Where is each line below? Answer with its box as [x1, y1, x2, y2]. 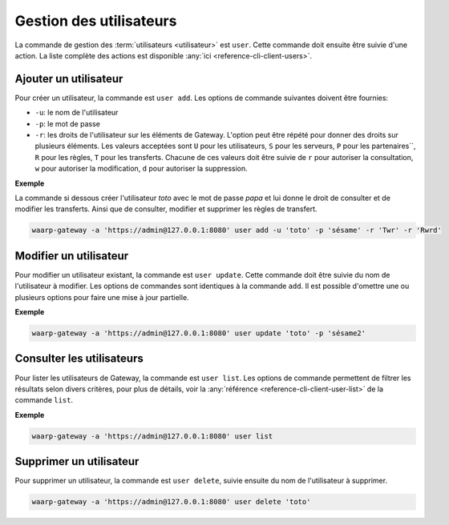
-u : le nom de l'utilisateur [34, 108, 119, 118]
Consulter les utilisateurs [14, 352, 144, 366]
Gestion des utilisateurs [14, 12, 177, 30]
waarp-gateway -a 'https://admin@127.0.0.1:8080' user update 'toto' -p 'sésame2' [31, 329, 366, 338]
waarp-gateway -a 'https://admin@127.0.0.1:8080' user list [31, 431, 273, 440]
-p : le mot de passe [34, 118, 100, 128]
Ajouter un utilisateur [14, 72, 123, 86]
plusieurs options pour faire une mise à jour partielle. [14, 292, 189, 302]
